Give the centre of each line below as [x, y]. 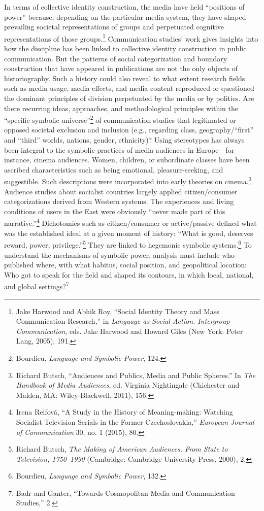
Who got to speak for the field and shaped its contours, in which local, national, [129, 274]
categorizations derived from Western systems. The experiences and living [119, 201]
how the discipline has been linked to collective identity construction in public [125, 48]
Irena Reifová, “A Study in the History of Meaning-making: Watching [124, 412]
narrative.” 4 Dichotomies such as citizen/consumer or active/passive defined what [130, 222]
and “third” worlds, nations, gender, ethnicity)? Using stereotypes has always [124, 140]
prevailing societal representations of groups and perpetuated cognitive [114, 27]
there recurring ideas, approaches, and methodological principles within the [121, 108]
